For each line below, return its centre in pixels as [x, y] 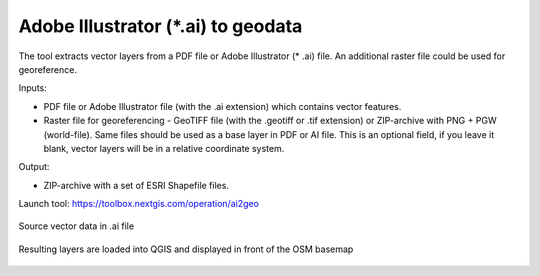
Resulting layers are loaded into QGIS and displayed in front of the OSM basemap [186, 249]
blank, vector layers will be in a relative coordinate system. [164, 148]
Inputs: [32, 88]
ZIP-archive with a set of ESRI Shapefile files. [136, 185]
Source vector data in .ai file [76, 226]
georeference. [47, 69]
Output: [34, 167]
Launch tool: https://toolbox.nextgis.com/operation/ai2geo [139, 204]
